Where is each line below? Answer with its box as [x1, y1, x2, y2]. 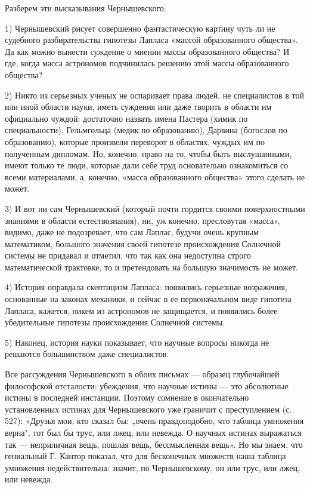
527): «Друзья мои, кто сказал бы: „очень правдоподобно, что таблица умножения [5, 414, 304, 427]
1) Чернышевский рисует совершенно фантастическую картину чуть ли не [5, 21, 275, 34]
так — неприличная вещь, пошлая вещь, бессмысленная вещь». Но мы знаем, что [5, 438, 303, 450]
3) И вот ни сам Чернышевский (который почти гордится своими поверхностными [5, 202, 305, 214]
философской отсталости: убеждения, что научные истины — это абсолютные [5, 379, 289, 392]
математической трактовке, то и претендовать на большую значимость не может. [5, 260, 298, 273]
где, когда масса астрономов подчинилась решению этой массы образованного [5, 57, 289, 69]
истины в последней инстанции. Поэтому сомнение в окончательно [5, 391, 249, 404]
